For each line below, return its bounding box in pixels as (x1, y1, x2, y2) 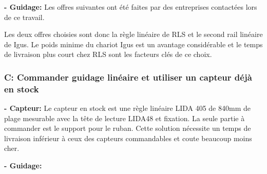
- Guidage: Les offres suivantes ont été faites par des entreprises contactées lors (4, 2, 257, 12)
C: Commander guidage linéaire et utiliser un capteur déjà (4, 70, 252, 83)
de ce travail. (4, 11, 45, 22)
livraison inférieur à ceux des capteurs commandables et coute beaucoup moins (4, 132, 252, 143)
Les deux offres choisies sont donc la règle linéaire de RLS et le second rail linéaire (4, 29, 263, 40)
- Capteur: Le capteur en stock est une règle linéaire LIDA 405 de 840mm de (4, 103, 251, 113)
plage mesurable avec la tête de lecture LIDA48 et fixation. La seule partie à (4, 112, 245, 123)
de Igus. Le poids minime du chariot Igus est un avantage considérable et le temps (4, 38, 263, 49)
